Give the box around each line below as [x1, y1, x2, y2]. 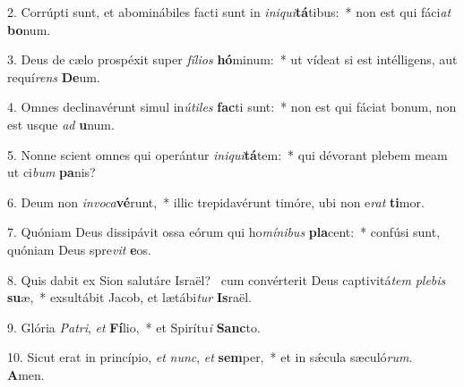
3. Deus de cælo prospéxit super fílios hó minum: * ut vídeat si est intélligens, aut [7, 50, 458, 69]
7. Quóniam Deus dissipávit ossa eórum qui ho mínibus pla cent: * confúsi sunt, [7, 223, 441, 241]
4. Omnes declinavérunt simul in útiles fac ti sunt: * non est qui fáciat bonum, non [7, 97, 457, 116]
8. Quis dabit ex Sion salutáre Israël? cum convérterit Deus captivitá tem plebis [7, 270, 446, 289]
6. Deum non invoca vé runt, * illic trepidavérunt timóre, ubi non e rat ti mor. [7, 192, 425, 211]
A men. [7, 365, 45, 383]
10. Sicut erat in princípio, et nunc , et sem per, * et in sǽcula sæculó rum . [7, 348, 413, 366]
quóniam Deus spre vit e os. [7, 240, 151, 258]
